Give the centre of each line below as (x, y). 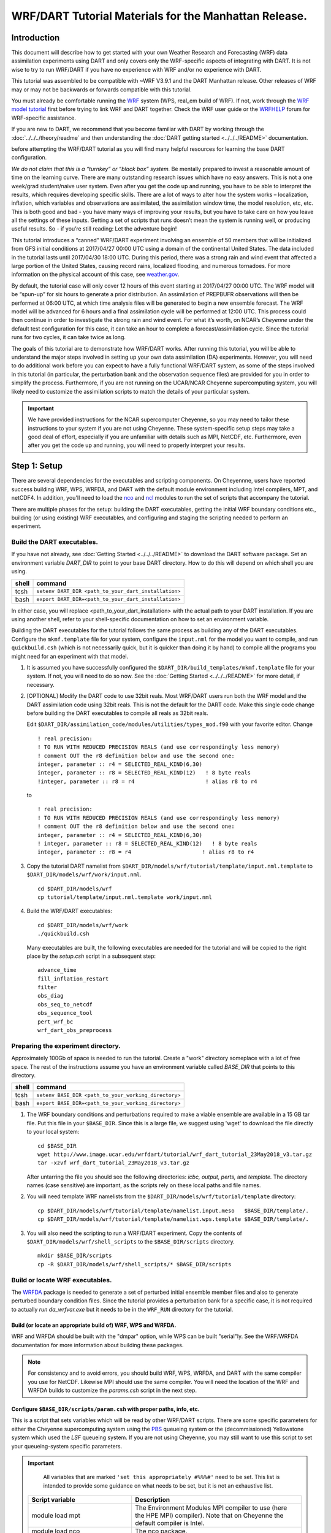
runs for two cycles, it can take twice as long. (68, 337)
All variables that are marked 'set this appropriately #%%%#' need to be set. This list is (162, 1477)
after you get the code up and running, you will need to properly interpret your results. (136, 445)
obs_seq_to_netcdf (65, 1004)
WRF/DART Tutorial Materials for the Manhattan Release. (159, 16)
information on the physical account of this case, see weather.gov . (95, 274)
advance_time (57, 970)
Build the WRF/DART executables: (70, 911)
